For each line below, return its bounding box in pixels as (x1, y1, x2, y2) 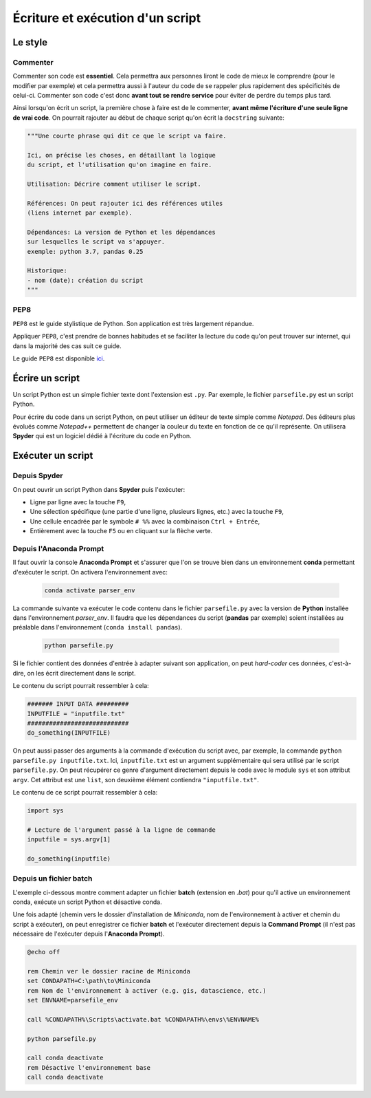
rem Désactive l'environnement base (27, 1064, 151, 1071)
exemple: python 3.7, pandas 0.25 (27, 248, 144, 255)
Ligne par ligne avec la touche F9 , (30, 498, 126, 506)
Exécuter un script (12, 450, 93, 462)
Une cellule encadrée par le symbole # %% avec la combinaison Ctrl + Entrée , (30, 517, 260, 526)
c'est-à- (328, 659, 352, 667)
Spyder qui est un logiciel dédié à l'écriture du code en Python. (12, 432, 192, 440)
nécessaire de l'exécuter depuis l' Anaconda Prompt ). (12, 929, 165, 938)
